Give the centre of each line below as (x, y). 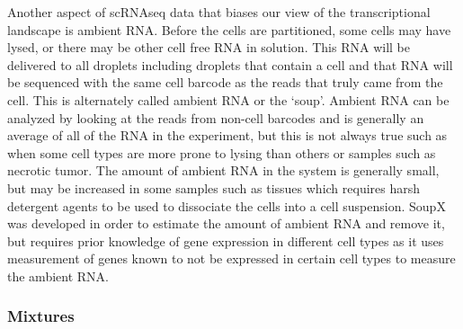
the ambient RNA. (58, 276)
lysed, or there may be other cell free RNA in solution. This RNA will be (209, 47)
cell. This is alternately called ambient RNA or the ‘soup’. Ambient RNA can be (228, 99)
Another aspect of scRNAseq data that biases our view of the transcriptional (219, 12)
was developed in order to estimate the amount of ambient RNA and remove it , (226, 223)
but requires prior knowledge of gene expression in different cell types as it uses (226, 240)
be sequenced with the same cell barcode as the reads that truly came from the (225, 82)
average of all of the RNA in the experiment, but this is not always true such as (227, 135)
